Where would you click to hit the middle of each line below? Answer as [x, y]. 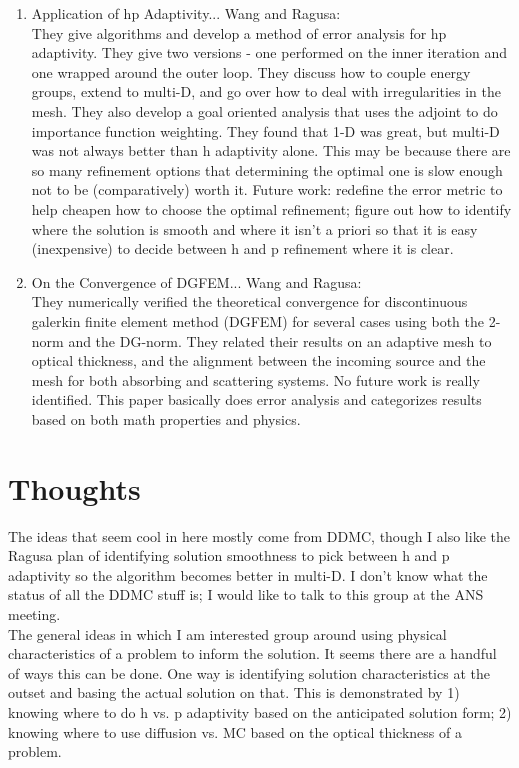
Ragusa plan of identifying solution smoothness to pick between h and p [229, 555]
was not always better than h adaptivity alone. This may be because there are [271, 150]
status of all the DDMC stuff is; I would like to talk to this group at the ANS [246, 594]
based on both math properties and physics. [166, 418]
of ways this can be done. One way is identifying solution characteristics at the [249, 672]
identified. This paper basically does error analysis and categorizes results [256, 399]
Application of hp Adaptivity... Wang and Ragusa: [186, 13]
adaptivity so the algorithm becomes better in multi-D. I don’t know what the [248, 574]
